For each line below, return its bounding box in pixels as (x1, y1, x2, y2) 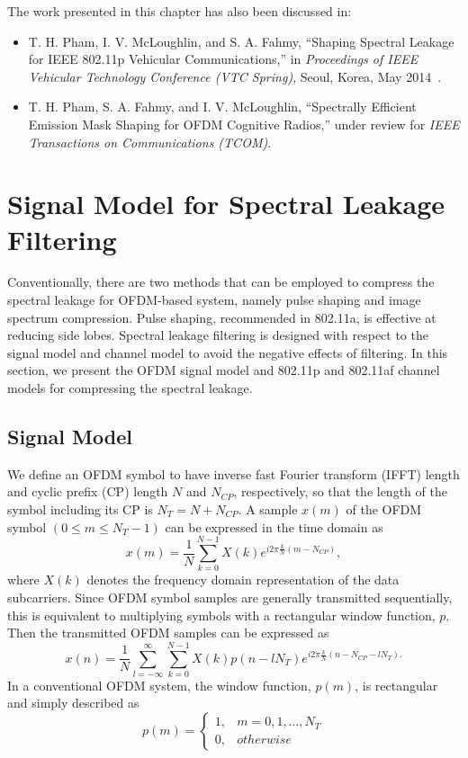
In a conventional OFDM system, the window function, (7, 675, 311, 694)
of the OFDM (346, 500, 422, 519)
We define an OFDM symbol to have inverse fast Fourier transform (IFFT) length (7, 464, 460, 483)
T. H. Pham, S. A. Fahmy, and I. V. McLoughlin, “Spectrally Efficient (28, 97, 417, 116)
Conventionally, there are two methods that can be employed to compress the (7, 272, 435, 291)
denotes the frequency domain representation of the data (86, 570, 400, 589)
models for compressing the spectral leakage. (7, 379, 253, 397)
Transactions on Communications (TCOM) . (28, 132, 272, 151)
